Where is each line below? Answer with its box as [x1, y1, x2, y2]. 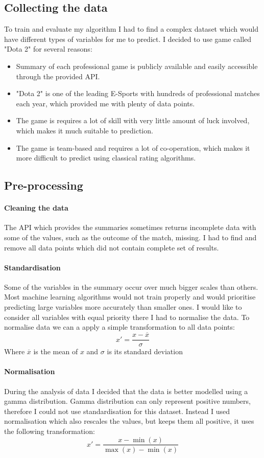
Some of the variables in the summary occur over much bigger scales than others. [4, 281, 258, 292]
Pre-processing [4, 177, 83, 193]
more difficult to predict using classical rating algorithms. [16, 152, 196, 163]
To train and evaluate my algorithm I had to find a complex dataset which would [4, 24, 258, 34]
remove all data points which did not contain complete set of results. [4, 242, 219, 253]
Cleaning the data [4, 202, 68, 213]
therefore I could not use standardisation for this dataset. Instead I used [4, 405, 230, 416]
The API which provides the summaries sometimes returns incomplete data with [4, 222, 256, 233]
